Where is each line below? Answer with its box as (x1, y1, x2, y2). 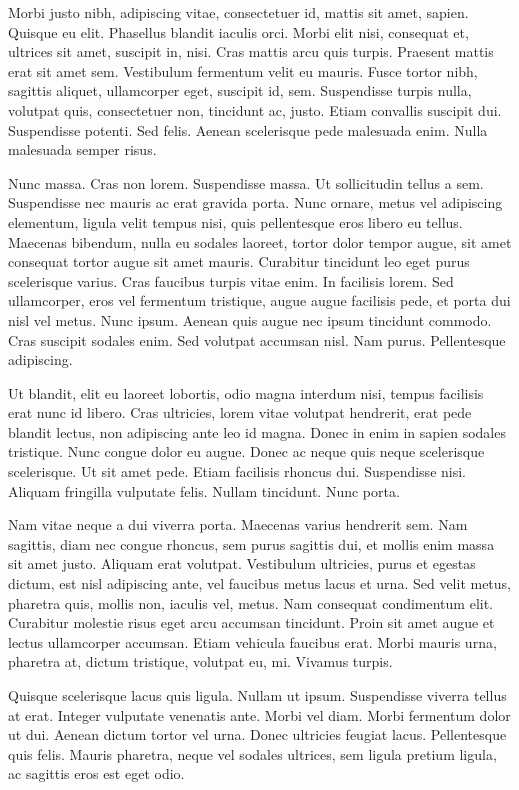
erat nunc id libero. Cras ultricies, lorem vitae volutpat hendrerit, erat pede (8, 402, 472, 423)
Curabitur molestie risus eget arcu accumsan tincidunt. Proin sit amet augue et (8, 612, 495, 633)
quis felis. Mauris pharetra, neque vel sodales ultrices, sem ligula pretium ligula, (8, 743, 497, 764)
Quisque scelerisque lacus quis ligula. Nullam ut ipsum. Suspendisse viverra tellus (8, 685, 507, 705)
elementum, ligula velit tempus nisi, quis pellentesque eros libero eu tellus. (8, 211, 463, 232)
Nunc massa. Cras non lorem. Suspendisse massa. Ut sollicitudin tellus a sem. (8, 172, 484, 193)
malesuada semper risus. (8, 139, 157, 160)
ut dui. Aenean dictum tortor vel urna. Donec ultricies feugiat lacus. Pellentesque (8, 724, 507, 745)
